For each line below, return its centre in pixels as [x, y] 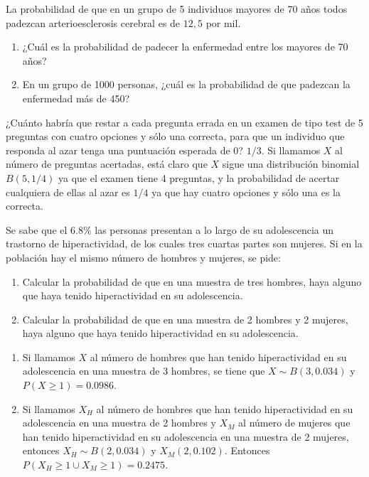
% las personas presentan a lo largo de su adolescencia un [208, 229]
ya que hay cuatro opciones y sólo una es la [246, 192]
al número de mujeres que [294, 423]
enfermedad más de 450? [76, 98]
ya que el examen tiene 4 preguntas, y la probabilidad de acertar [199, 177]
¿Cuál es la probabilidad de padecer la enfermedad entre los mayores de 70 [185, 47]
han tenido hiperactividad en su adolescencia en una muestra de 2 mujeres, [186, 436]
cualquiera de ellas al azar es [68, 192]
